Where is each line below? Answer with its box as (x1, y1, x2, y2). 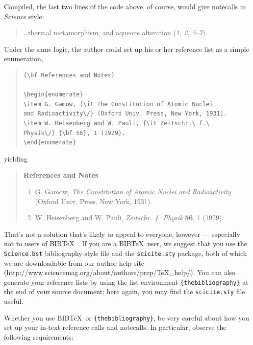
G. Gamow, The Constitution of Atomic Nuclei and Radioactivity (35, 186, 231, 196)
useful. (4, 296, 24, 306)
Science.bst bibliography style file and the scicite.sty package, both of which (4, 248, 247, 258)
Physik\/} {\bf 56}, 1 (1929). (23, 129, 126, 137)
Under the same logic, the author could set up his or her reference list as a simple (4, 44, 249, 54)
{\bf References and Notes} (23, 71, 115, 79)
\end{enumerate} (23, 139, 76, 146)
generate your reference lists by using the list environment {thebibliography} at (4, 276, 249, 287)
